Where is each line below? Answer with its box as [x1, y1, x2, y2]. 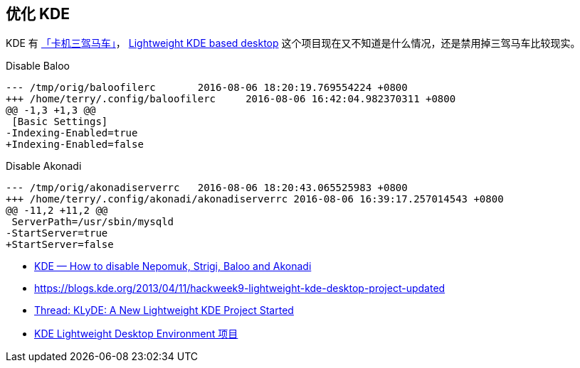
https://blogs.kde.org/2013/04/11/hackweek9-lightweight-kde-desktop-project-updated [34, 282, 445, 295]
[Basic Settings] [11, 116, 108, 128]
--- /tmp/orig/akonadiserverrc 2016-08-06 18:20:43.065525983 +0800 [6, 182, 408, 194]
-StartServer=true [6, 227, 108, 239]
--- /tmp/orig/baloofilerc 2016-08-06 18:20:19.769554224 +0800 [6, 82, 408, 94]
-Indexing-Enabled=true [6, 127, 138, 139]
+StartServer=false [6, 239, 114, 251]
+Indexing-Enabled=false [6, 139, 144, 151]
